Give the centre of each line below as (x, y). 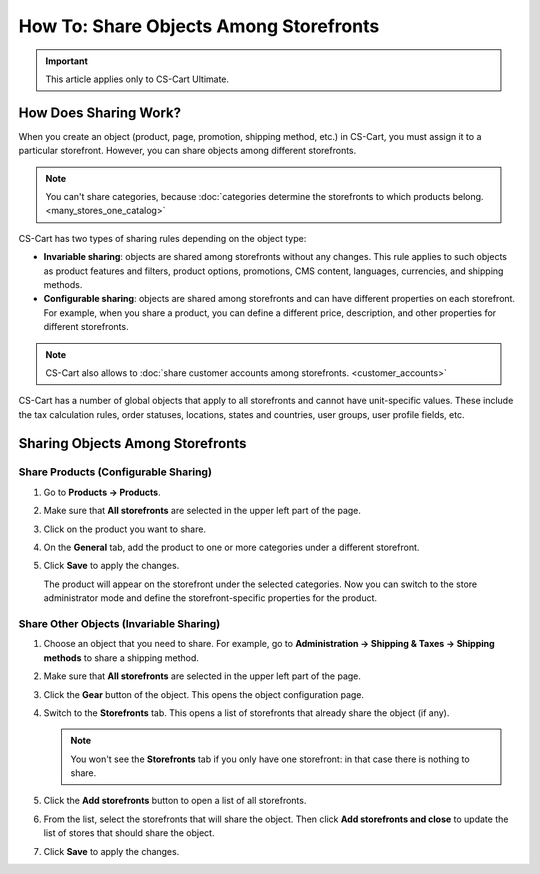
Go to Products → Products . (102, 492)
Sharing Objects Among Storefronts (132, 443)
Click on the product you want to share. (125, 529)
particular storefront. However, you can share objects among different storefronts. (187, 151)
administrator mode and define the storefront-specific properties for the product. (210, 598)
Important (67, 61)
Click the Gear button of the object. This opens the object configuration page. (204, 694)
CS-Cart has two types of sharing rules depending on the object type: (162, 238)
